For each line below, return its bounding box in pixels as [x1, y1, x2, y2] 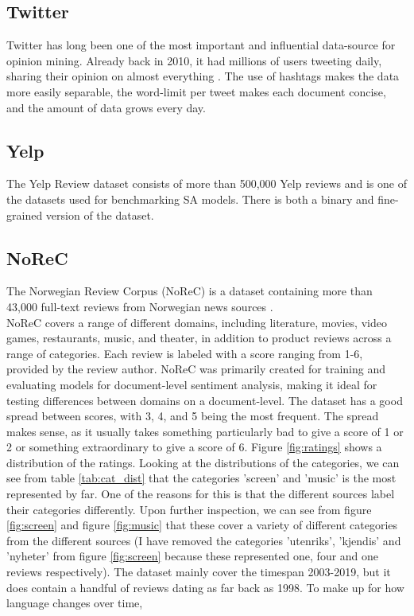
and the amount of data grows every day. [6, 99, 206, 115]
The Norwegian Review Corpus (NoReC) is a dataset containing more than [6, 283, 373, 299]
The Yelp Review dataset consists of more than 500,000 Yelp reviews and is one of [6, 175, 407, 192]
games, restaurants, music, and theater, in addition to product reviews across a [6, 329, 392, 346]
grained [6, 206, 43, 223]
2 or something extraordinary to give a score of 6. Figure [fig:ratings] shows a [6, 439, 382, 455]
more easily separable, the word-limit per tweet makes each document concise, [6, 83, 386, 99]
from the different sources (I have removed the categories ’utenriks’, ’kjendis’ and [6, 532, 401, 548]
